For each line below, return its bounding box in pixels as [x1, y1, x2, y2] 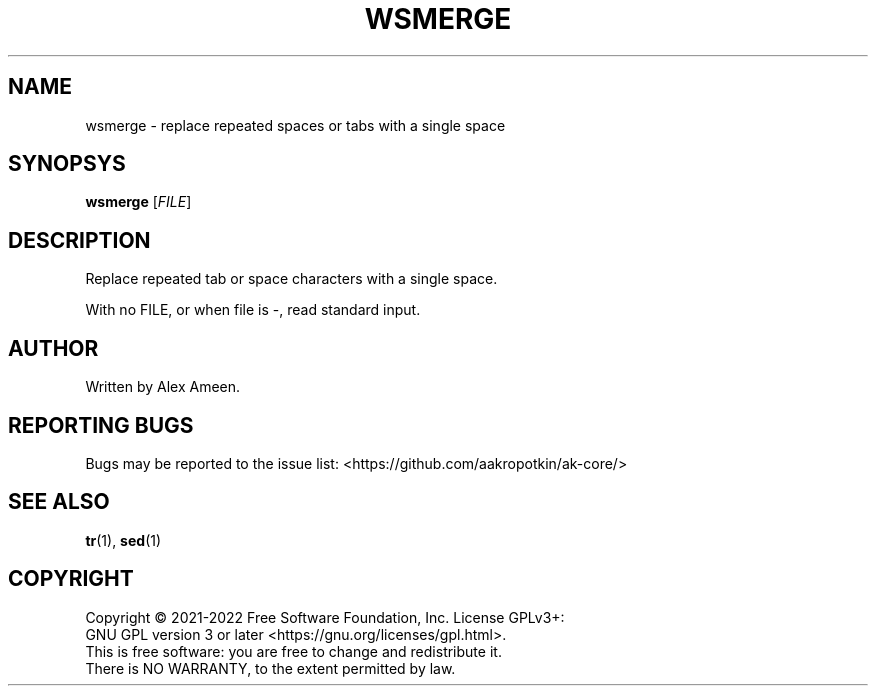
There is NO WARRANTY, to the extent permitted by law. [85, 659, 456, 677]
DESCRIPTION [8, 227, 151, 253]
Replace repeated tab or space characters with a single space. [85, 270, 498, 288]
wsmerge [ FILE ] [85, 193, 192, 211]
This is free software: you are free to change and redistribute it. [85, 642, 502, 660]
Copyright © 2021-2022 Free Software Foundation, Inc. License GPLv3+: [85, 608, 565, 626]
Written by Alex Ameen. [85, 378, 241, 396]
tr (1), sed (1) [85, 531, 162, 549]
